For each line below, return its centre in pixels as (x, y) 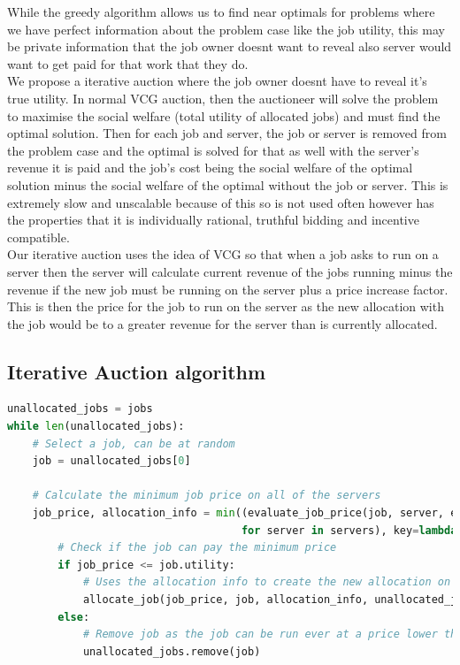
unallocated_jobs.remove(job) (172, 651)
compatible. (38, 237)
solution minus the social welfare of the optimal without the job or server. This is (228, 184)
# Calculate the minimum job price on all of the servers (207, 496)
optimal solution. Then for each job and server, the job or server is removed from (227, 133)
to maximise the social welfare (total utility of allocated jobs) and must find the (224, 115)
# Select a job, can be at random (134, 443)
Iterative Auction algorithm (137, 371)
